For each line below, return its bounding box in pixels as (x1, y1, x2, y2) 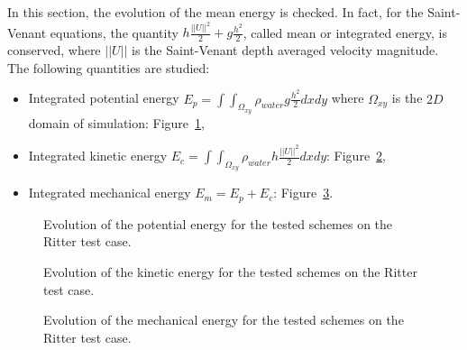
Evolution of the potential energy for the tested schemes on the (43, 214, 393, 233)
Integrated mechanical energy (28, 183, 191, 202)
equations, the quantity (50, 23, 179, 41)
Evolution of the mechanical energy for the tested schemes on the (43, 310, 404, 329)
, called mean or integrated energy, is (243, 23, 447, 41)
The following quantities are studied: (7, 58, 210, 77)
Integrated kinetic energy (28, 146, 168, 165)
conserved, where (7, 41, 101, 60)
